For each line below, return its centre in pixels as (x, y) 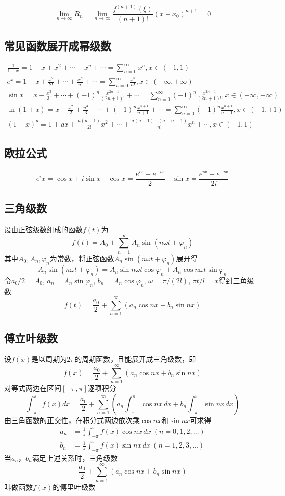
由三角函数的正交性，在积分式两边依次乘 (72, 420)
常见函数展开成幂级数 (58, 45)
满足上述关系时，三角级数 (75, 457)
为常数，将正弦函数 (82, 258)
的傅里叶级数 (74, 487)
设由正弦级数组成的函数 (43, 229)
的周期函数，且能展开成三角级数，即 (135, 359)
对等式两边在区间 (33, 388)
